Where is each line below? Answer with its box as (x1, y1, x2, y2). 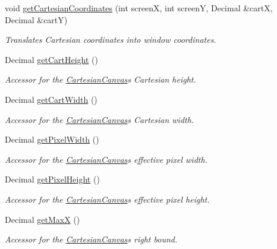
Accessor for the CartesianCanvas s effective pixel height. (5, 193, 210, 205)
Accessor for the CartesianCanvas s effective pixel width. (5, 153, 207, 165)
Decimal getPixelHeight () (5, 173, 100, 185)
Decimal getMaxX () (5, 213, 80, 225)
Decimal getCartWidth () (5, 93, 97, 105)
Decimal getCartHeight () (5, 53, 98, 65)
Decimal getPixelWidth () (5, 133, 99, 146)
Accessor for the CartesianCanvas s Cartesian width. (5, 113, 194, 125)
